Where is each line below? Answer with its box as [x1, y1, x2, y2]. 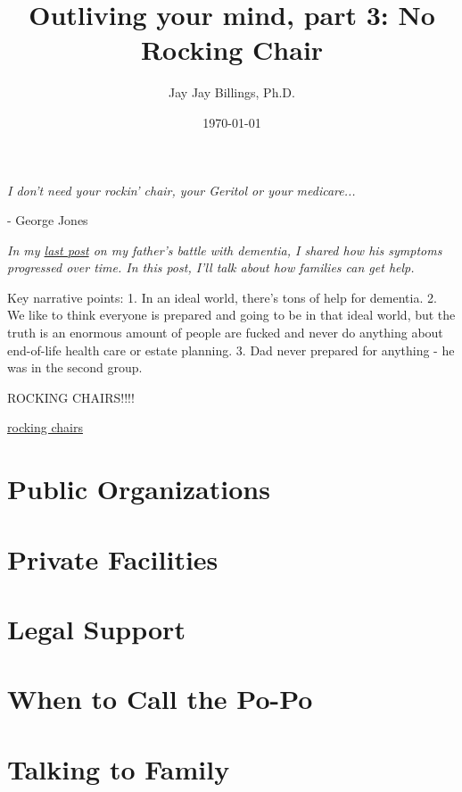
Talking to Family [7, 750, 230, 787]
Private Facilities [7, 540, 219, 577]
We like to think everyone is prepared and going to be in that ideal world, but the [7, 305, 456, 324]
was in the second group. [7, 358, 143, 377]
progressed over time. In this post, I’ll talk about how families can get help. [7, 258, 415, 277]
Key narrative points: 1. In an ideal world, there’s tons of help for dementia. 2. [7, 288, 437, 306]
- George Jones [7, 211, 88, 229]
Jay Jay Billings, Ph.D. [169, 83, 295, 102]
